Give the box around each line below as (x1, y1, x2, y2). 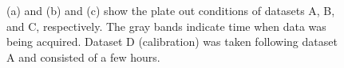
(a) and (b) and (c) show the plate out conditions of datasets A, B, (6, 2, 335, 19)
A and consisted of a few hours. (6, 48, 160, 65)
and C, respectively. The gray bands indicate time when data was (6, 17, 326, 34)
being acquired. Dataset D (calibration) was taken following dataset (6, 33, 338, 50)
